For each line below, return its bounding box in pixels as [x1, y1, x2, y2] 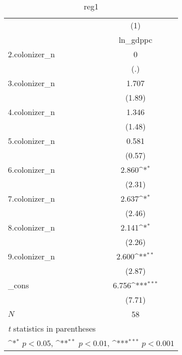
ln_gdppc [119, 34, 153, 45]
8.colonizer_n [8, 222, 55, 233]
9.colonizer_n [8, 250, 55, 262]
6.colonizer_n [8, 164, 55, 175]
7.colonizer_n [8, 193, 55, 204]
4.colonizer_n [8, 106, 55, 118]
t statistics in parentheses [8, 323, 96, 334]
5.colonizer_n [8, 135, 55, 146]
